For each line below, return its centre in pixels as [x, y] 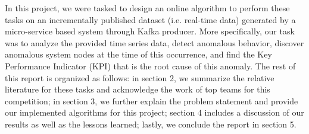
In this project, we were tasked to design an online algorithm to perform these [147, 8]
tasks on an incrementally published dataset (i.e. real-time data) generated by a [150, 19]
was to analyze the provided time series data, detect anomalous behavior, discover [154, 42]
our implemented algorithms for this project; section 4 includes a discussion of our [154, 112]
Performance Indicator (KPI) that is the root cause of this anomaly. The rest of [150, 66]
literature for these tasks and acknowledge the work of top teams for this [138, 89]
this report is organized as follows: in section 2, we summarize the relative [140, 77]
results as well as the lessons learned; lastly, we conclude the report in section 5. [151, 124]
